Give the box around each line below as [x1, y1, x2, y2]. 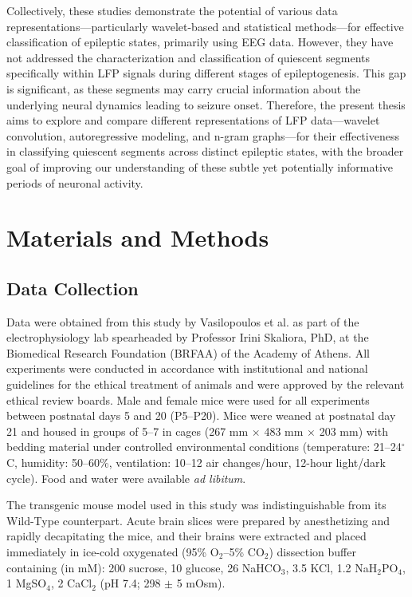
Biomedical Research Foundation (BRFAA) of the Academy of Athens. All [6, 344, 370, 361]
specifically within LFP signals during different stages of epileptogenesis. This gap [6, 65, 406, 81]
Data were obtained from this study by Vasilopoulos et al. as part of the [6, 313, 359, 330]
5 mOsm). [176, 575, 226, 591]
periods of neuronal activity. [6, 174, 143, 191]
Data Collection [6, 275, 139, 300]
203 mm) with [319, 422, 388, 439]
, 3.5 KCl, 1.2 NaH [285, 559, 378, 575]
